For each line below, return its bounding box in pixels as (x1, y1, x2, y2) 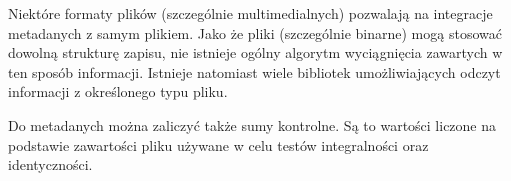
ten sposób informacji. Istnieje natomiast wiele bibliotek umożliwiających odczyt (8, 61, 501, 82)
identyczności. (8, 154, 93, 175)
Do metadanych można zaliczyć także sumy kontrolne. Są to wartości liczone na (8, 114, 497, 135)
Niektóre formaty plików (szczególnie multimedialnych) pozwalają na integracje (8, 3, 493, 23)
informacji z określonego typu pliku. (8, 81, 228, 102)
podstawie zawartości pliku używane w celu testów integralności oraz (8, 134, 429, 155)
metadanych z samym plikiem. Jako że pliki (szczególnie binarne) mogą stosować (8, 22, 502, 43)
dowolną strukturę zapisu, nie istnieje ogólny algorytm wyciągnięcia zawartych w (8, 42, 503, 63)
